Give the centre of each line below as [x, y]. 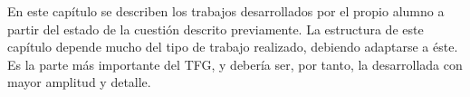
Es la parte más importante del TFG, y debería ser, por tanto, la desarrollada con [235, 64]
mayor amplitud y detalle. [79, 82]
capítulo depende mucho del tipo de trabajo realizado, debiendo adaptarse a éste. [233, 47]
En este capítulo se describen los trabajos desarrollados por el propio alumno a [226, 11]
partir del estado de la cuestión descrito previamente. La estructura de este [216, 29]
